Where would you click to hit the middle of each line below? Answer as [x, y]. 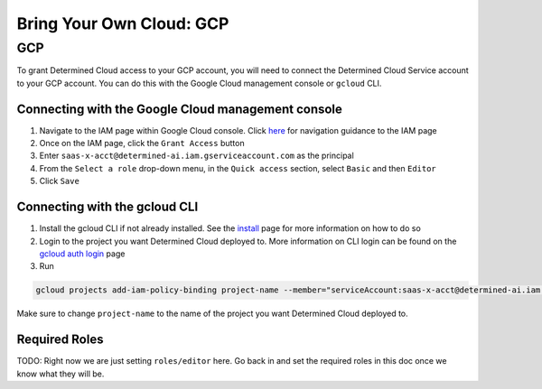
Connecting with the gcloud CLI [107, 207]
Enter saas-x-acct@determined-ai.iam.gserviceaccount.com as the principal [196, 156]
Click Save [60, 181]
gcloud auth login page [82, 254]
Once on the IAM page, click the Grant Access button [142, 144]
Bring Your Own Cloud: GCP [123, 23]
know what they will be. [61, 374]
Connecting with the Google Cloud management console [180, 109]
